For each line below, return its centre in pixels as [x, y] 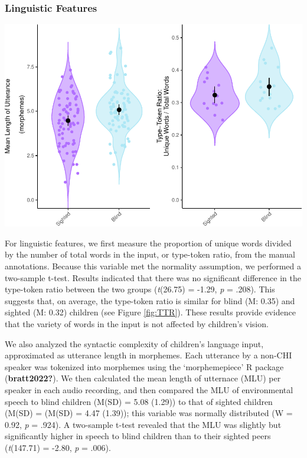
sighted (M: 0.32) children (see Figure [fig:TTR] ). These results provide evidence [150, 312]
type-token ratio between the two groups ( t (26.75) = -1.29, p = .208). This [140, 289]
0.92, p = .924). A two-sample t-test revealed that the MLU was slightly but [143, 424]
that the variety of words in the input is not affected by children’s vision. [137, 324]
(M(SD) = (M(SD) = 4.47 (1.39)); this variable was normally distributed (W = [149, 413]
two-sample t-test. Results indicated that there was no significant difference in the [153, 277]
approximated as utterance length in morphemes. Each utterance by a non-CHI [148, 355]
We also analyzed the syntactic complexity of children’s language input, [134, 343]
